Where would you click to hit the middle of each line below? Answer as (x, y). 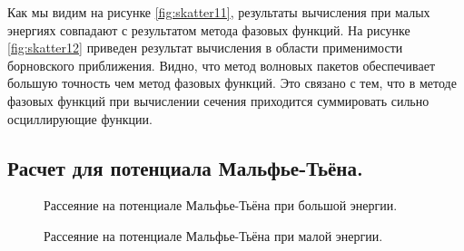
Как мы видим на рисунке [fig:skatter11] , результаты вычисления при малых (219, 12)
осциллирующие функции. (80, 118)
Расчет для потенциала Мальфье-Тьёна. (185, 167)
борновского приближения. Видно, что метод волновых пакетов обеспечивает (222, 65)
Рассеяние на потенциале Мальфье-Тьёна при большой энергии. (221, 205)
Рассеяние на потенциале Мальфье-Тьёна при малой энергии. (213, 235)
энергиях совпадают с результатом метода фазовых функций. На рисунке (209, 29)
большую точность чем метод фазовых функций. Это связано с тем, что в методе (232, 83)
